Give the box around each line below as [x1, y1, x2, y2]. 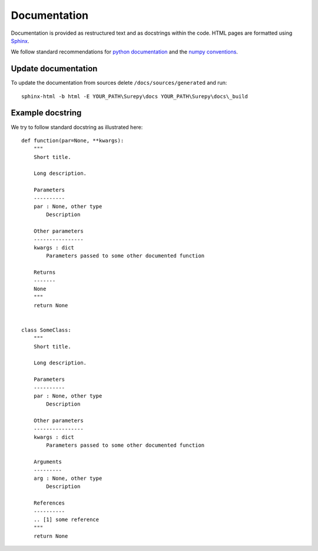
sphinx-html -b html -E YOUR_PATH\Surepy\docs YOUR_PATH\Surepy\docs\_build [21, 93, 249, 99]
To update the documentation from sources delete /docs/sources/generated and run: [11, 79, 227, 87]
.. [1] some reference [33, 516, 100, 523]
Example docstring [11, 108, 82, 118]
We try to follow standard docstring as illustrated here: [11, 124, 143, 131]
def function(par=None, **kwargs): [21, 137, 124, 144]
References [33, 500, 65, 506]
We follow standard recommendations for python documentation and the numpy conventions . [11, 48, 238, 55]
